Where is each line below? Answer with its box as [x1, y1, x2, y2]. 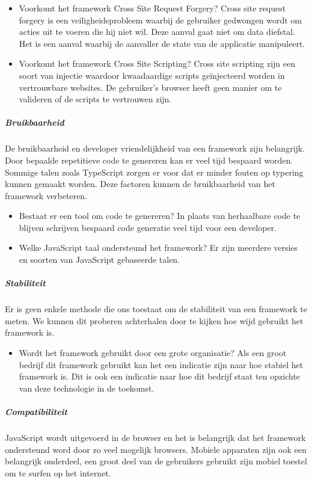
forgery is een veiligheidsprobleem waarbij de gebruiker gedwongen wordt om [19, 13, 302, 26]
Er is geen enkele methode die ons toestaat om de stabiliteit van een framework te [5, 303, 307, 315]
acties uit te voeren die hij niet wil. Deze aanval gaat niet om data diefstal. [19, 25, 296, 38]
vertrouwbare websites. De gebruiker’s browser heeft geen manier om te [19, 81, 282, 93]
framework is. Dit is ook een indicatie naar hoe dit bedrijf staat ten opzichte [19, 370, 301, 383]
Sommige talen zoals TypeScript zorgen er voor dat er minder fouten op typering [5, 165, 304, 178]
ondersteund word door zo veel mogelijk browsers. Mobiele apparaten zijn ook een [5, 443, 307, 455]
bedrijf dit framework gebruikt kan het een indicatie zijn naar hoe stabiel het [19, 358, 304, 371]
